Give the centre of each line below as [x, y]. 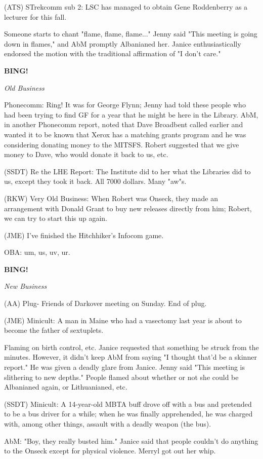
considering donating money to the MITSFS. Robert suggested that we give [122, 144]
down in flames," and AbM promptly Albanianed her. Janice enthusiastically [123, 43]
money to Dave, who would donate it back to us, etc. [86, 154]
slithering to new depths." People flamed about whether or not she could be [121, 377]
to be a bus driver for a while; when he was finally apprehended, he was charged [128, 414]
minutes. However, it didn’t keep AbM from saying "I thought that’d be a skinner [130, 357]
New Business [26, 286]
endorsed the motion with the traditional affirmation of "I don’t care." [113, 53]
